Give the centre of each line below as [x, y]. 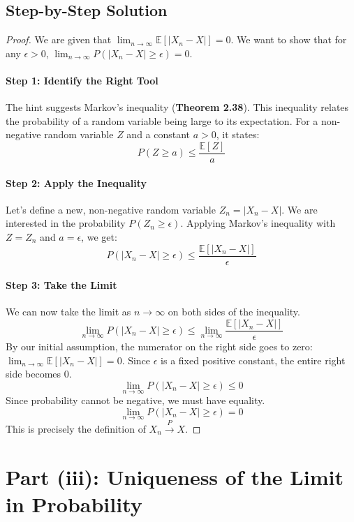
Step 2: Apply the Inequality [76, 182]
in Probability [74, 504]
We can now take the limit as [68, 312]
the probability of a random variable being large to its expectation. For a [162, 120]
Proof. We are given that [59, 39]
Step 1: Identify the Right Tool [82, 80]
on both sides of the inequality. [234, 312]
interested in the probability [66, 223]
